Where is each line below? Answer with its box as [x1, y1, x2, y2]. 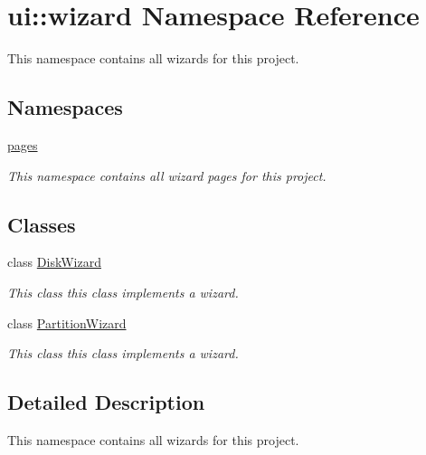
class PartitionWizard [7, 313, 127, 332]
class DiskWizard [7, 252, 101, 271]
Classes [7, 210, 76, 238]
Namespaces [7, 93, 123, 121]
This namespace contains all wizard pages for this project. [7, 166, 327, 185]
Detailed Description [7, 388, 205, 416]
